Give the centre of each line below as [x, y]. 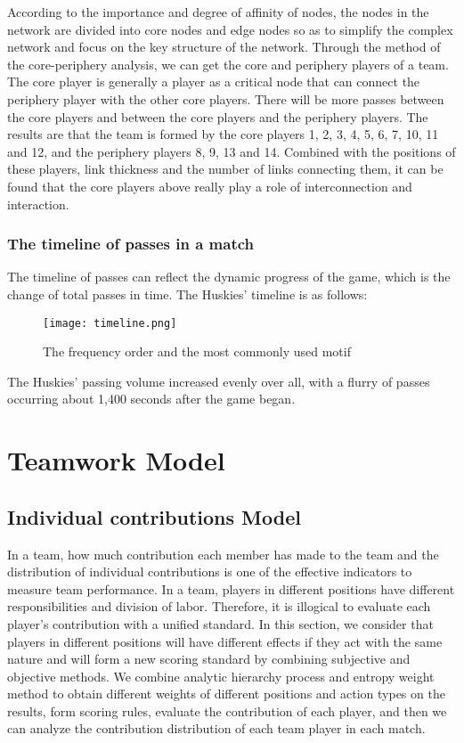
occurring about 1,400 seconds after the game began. [151, 399]
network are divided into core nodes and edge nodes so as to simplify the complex [230, 29]
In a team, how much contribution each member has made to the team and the [223, 554]
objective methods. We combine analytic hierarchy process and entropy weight [221, 676]
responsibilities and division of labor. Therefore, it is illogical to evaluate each [219, 606]
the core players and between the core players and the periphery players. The [218, 116]
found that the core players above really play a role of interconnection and [210, 186]
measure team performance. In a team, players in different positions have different [231, 588]
